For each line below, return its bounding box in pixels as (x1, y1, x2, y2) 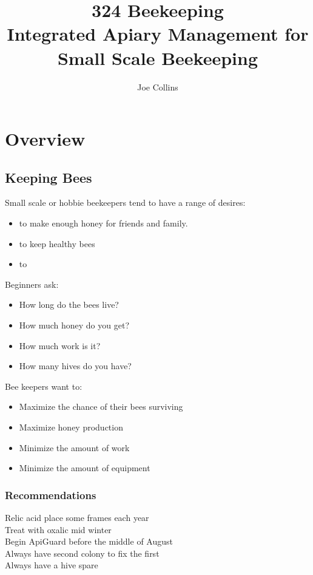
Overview (5, 126, 86, 151)
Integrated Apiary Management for (7, 21, 309, 46)
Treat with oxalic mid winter (5, 523, 112, 536)
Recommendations (5, 487, 96, 502)
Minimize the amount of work (19, 441, 130, 454)
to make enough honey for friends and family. (19, 217, 188, 230)
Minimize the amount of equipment (19, 461, 150, 474)
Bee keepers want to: (5, 379, 82, 392)
